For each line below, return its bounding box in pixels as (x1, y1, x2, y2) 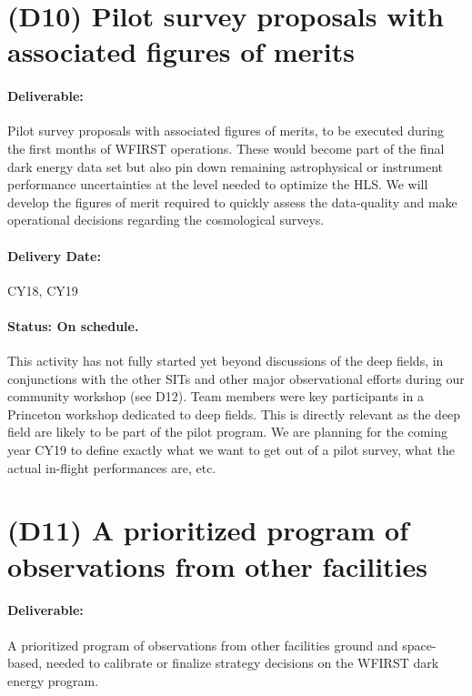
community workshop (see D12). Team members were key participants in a (7, 387, 424, 406)
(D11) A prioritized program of (7, 511, 409, 549)
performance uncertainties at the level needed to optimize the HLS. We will (7, 175, 428, 194)
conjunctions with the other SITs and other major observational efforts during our (7, 368, 465, 388)
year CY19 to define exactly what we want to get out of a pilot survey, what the (7, 440, 456, 459)
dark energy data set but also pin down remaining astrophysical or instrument (7, 156, 443, 176)
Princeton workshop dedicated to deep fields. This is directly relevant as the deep (7, 404, 461, 423)
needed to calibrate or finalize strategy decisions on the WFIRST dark (45, 653, 439, 672)
